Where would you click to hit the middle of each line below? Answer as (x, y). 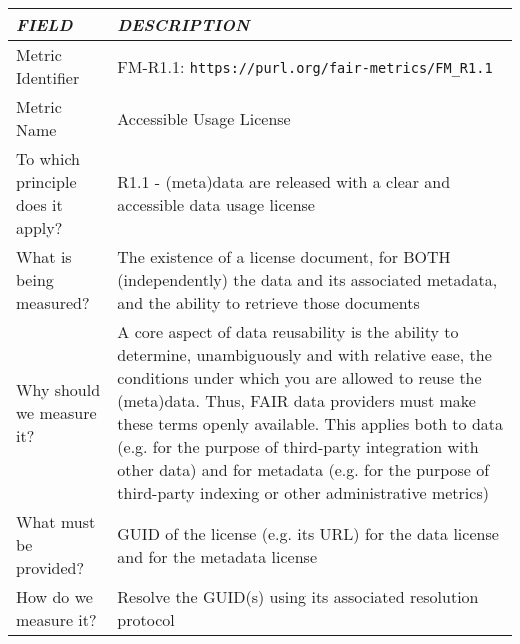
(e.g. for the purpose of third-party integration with (298, 446)
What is (44, 256)
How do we (54, 596)
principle (46, 181)
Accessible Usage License (204, 118)
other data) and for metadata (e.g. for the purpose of (303, 469)
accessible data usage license (216, 204)
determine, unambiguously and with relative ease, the (304, 354)
